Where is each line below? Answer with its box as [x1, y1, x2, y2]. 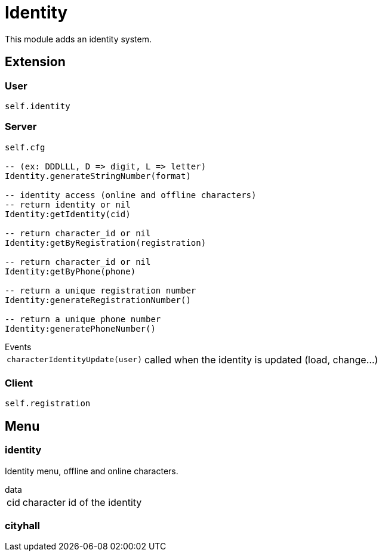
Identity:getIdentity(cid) [5, 209, 131, 219]
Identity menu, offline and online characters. [5, 465, 178, 476]
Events [5, 341, 32, 352]
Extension [5, 54, 66, 70]
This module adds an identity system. [5, 33, 152, 44]
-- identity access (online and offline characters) [5, 190, 257, 200]
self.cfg [5, 142, 45, 152]
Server [5, 121, 37, 133]
